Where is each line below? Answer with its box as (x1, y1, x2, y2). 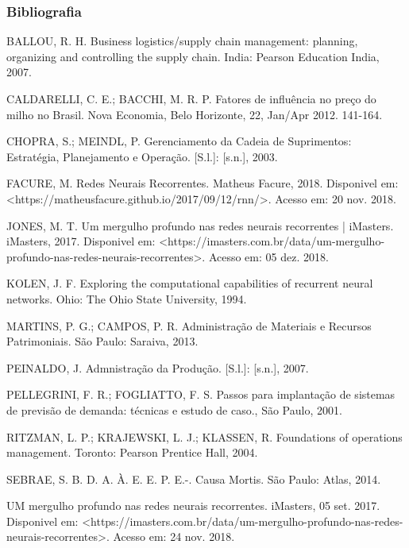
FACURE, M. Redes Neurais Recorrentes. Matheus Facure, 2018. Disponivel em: (6, 175, 399, 191)
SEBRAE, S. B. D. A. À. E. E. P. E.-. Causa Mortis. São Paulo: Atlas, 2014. (6, 470, 381, 487)
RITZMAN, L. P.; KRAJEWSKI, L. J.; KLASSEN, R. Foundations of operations (6, 428, 403, 445)
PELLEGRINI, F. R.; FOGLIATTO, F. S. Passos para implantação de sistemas (6, 386, 395, 403)
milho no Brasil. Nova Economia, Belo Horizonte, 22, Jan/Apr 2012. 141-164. (6, 106, 383, 122)
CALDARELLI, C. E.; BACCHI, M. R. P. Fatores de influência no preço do (6, 91, 376, 106)
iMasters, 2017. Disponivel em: (6, 233, 156, 249)
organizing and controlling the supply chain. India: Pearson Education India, (6, 48, 380, 64)
